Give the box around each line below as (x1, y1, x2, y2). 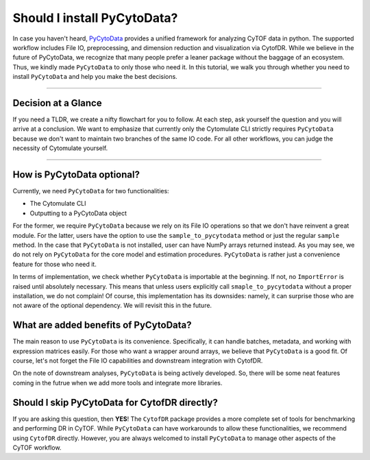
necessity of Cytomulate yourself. (12, 144, 108, 152)
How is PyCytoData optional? (12, 169, 140, 180)
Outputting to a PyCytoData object (29, 209, 127, 217)
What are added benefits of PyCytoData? (12, 319, 192, 331)
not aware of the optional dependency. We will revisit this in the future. (12, 302, 212, 310)
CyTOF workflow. (12, 443, 62, 452)
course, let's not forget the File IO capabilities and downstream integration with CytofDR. (12, 356, 263, 365)
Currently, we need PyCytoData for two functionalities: (12, 187, 169, 195)
